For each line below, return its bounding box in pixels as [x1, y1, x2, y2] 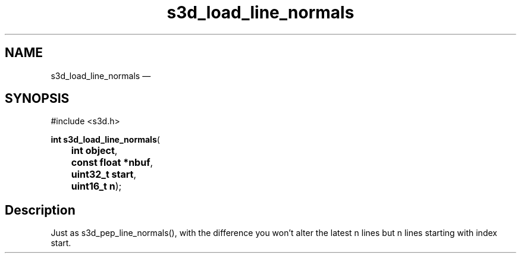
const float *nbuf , [71, 156, 153, 169]
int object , [71, 144, 118, 157]
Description [5, 202, 76, 218]
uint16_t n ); [71, 180, 122, 193]
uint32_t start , [71, 168, 137, 181]
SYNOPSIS [5, 91, 70, 106]
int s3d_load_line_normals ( [51, 134, 160, 145]
